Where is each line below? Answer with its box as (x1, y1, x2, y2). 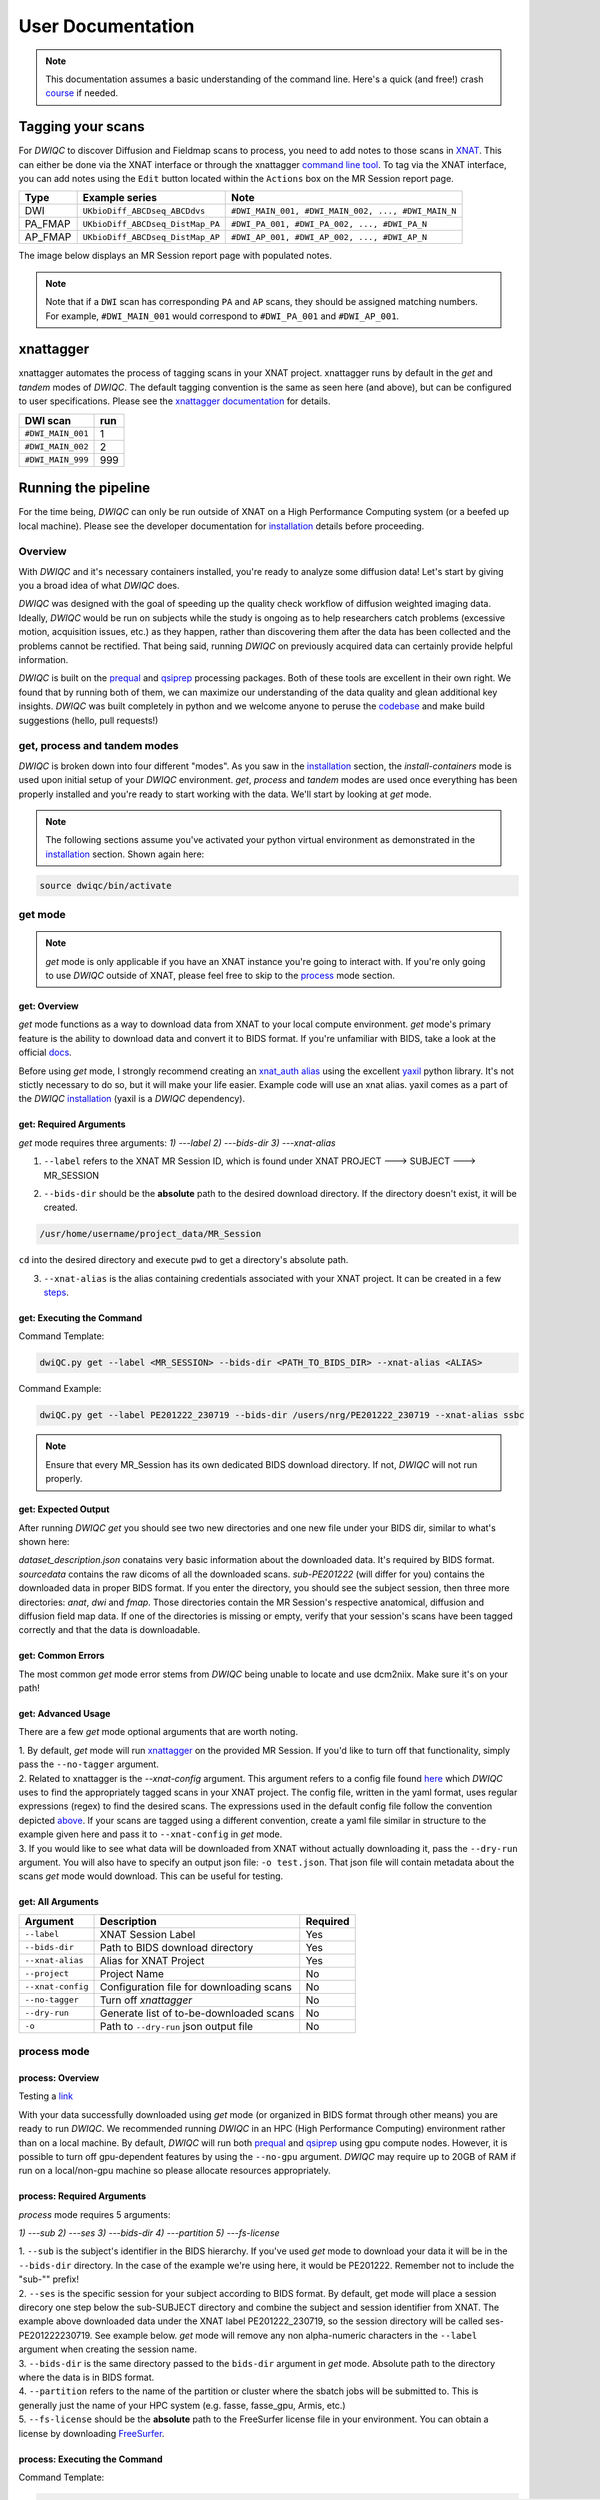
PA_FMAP (24, 217, 71, 231)
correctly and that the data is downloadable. (18, 1624, 201, 1636)
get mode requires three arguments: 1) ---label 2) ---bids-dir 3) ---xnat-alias (18, 1136, 336, 1149)
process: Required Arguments (18, 2190, 147, 2202)
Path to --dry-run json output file (99, 2019, 254, 2033)
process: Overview (18, 2071, 100, 2084)
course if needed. (45, 87, 119, 99)
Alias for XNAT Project (99, 1953, 205, 1967)
